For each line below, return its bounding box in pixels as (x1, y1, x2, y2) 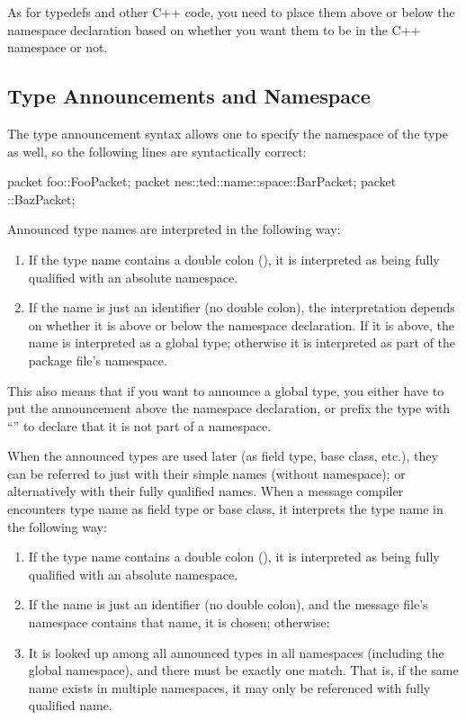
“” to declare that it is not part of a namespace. (7, 416, 272, 435)
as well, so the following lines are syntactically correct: (7, 141, 307, 160)
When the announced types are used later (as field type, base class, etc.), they (7, 446, 438, 465)
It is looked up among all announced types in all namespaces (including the (28, 643, 444, 661)
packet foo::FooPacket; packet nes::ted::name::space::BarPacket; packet (7, 172, 397, 191)
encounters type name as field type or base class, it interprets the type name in (7, 499, 444, 518)
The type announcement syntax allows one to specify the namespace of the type (7, 123, 448, 142)
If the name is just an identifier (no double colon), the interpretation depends (28, 298, 455, 317)
